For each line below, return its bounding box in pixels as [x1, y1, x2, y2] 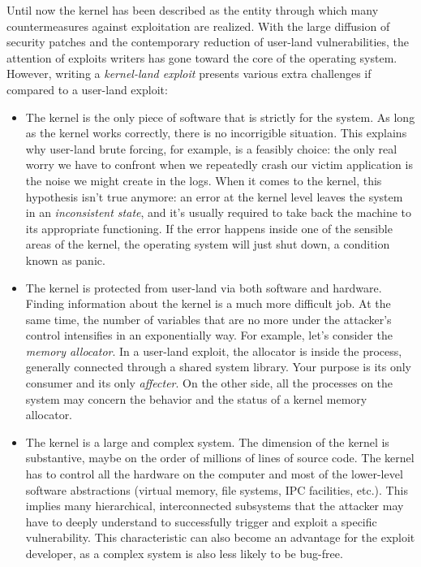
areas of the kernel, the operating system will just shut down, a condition [25, 236, 390, 253]
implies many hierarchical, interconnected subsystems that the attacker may [25, 497, 404, 514]
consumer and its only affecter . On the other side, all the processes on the [25, 374, 393, 392]
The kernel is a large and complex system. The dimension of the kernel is [25, 433, 389, 450]
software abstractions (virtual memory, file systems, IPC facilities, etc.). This [25, 481, 408, 498]
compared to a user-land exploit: [6, 80, 168, 97]
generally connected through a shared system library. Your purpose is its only [25, 358, 412, 375]
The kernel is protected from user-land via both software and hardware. [25, 279, 382, 296]
